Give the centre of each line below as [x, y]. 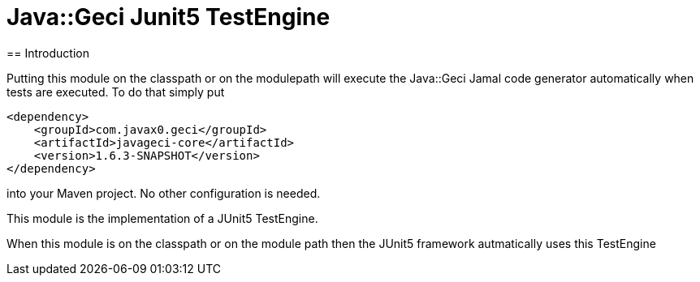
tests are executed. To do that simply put [116, 92]
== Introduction [48, 53]
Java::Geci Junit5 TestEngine [169, 17]
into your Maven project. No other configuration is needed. [164, 193]
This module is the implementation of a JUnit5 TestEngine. [162, 218]
